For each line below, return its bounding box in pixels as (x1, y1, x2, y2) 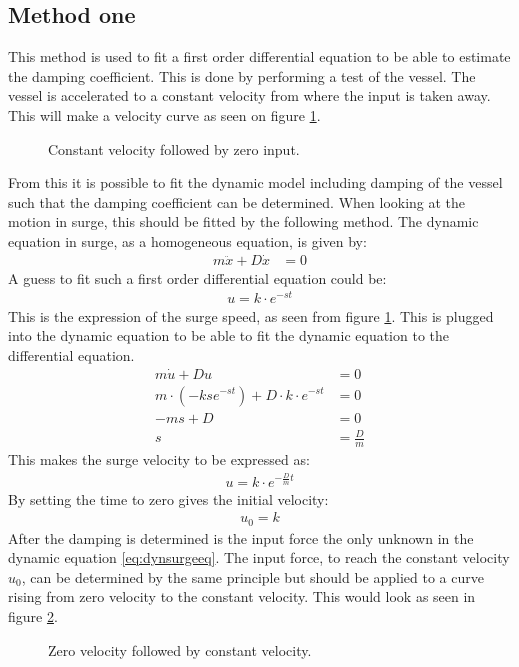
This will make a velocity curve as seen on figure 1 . (8, 104, 321, 125)
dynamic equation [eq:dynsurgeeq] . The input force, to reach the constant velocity (8, 547, 510, 568)
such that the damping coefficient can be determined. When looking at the (8, 191, 466, 212)
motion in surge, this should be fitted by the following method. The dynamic (8, 211, 479, 232)
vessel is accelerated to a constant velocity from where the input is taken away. (8, 85, 491, 106)
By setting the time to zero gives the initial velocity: (8, 488, 329, 509)
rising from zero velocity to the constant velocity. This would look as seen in (8, 586, 476, 607)
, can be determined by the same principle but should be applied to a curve (21, 566, 484, 587)
